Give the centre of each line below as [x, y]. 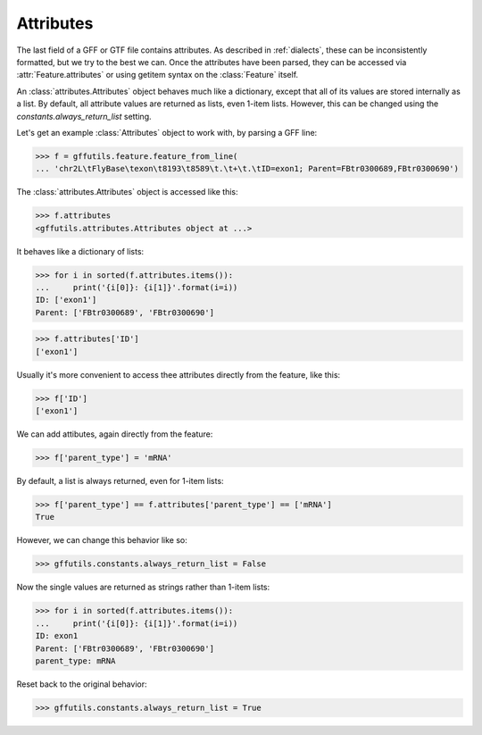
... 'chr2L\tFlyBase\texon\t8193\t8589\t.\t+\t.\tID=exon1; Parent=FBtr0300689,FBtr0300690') [247, 169]
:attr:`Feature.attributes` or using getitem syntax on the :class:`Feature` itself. [158, 75]
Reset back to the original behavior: [82, 684]
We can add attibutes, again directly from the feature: [115, 434]
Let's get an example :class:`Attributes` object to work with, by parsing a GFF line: [167, 132]
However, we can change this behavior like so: [102, 540]
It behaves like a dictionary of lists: [80, 251]
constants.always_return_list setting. [84, 116]
